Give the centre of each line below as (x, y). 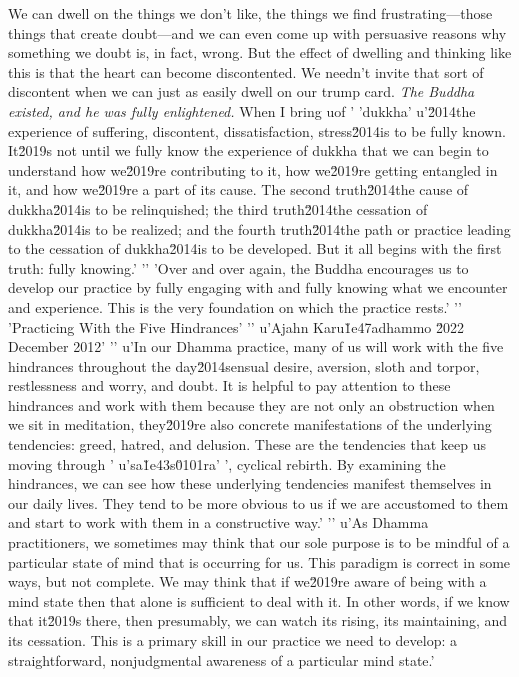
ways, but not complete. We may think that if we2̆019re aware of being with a (247, 581)
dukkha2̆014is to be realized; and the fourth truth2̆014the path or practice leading (259, 228)
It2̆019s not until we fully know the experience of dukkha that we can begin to (248, 150)
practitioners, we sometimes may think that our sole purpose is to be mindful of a (259, 542)
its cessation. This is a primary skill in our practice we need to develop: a (232, 640)
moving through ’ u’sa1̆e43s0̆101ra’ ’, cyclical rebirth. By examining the (227, 463)
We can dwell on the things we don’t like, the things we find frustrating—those (250, 13)
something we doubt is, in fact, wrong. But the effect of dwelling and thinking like (260, 52)
